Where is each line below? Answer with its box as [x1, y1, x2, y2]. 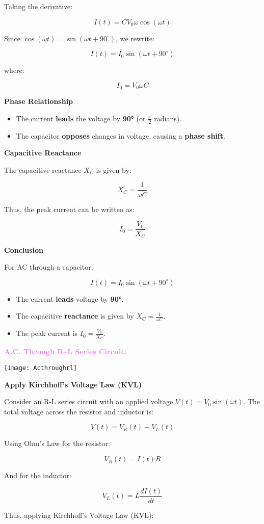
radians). [154, 113, 182, 123]
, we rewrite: [116, 33, 155, 43]
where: [4, 65, 24, 75]
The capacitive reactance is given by [16, 310, 134, 321]
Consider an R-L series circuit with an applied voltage [4, 396, 173, 407]
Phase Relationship [4, 96, 73, 107]
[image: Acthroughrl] [4, 364, 77, 372]
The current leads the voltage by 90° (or [16, 113, 146, 123]
